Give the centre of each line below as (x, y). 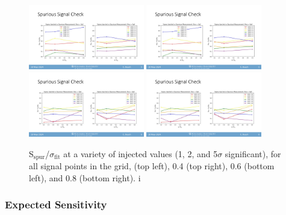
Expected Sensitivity (56, 204)
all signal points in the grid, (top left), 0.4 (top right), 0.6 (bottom (152, 166)
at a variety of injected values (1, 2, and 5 (141, 153)
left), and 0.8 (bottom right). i (85, 177)
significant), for (253, 153)
